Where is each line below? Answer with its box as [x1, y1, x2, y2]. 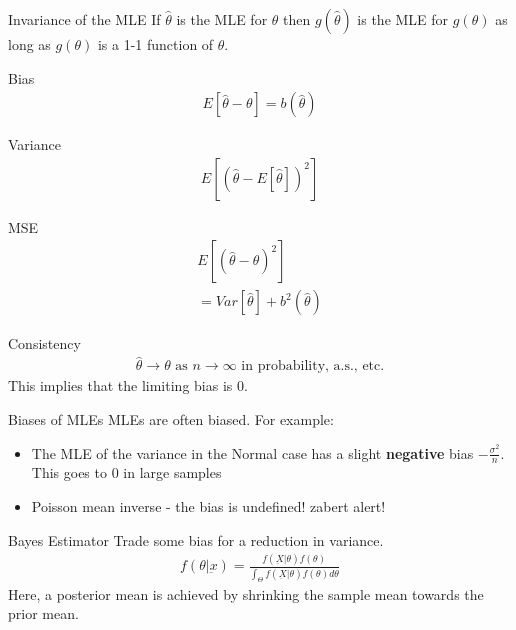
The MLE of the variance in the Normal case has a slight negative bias [31, 442, 474, 463]
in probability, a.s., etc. [241, 359, 385, 374]
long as [8, 34, 51, 54]
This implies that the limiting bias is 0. [8, 375, 248, 396]
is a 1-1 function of [97, 34, 214, 54]
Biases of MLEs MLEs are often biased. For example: [8, 408, 334, 429]
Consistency [8, 332, 81, 353]
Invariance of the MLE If [8, 9, 161, 29]
